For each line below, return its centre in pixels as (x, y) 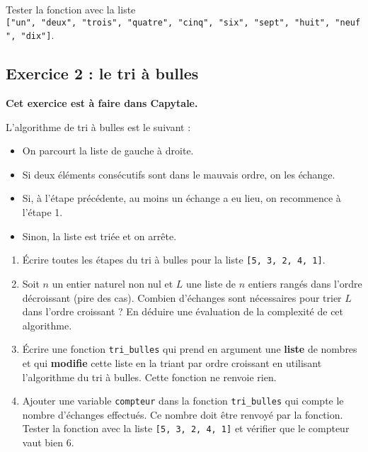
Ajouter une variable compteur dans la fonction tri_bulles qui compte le (183, 401)
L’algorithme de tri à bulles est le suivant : (98, 126)
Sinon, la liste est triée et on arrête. (99, 236)
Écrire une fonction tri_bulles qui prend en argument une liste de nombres (190, 349)
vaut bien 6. (48, 442)
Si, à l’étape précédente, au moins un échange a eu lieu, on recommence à (182, 198)
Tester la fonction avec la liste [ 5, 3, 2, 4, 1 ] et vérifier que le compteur (186, 428)
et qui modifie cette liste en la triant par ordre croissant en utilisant (172, 362)
